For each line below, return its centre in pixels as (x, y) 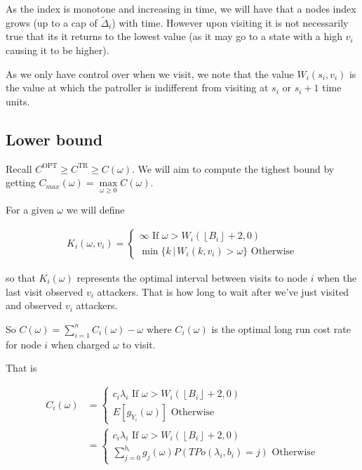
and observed (34, 305)
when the (337, 278)
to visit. (139, 344)
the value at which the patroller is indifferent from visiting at (137, 87)
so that (21, 278)
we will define (95, 210)
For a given (30, 210)
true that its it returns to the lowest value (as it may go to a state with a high (174, 36)
